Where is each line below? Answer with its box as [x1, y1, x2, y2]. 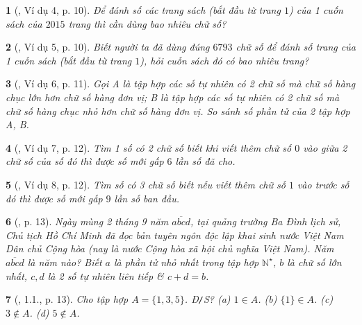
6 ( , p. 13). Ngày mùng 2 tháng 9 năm [6, 214, 169, 229]
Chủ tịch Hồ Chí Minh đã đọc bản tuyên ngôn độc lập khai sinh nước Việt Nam [6, 227, 344, 242]
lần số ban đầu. [114, 191, 179, 205]
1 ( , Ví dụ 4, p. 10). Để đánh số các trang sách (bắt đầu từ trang [6, 3, 281, 17]
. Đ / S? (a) [184, 292, 231, 306]
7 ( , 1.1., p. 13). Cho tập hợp [6, 292, 129, 306]
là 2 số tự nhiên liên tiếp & [47, 268, 164, 283]
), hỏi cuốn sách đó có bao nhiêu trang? [140, 53, 309, 67]
